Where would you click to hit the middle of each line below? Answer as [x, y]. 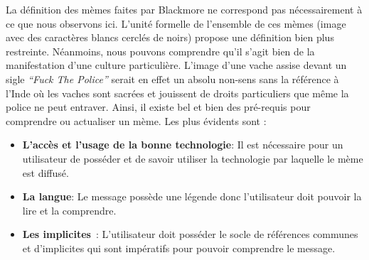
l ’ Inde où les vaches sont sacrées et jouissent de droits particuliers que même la [177, 93]
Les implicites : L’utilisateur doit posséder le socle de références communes [190, 234]
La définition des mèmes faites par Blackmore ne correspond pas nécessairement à [184, 9]
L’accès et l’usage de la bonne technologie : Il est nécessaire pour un [183, 145]
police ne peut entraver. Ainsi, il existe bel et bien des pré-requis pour [158, 107]
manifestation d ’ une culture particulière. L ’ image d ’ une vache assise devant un [176, 65]
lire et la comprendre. [69, 210]
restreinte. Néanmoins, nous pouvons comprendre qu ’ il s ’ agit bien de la [160, 51]
